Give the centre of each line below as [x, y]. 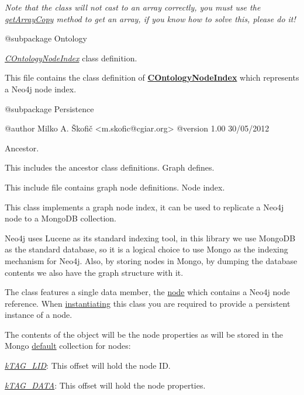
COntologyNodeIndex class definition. [71, 58]
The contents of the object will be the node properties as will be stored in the [144, 334]
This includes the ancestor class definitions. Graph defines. [110, 167]
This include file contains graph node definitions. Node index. [115, 187]
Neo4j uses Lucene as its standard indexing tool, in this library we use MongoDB [150, 238]
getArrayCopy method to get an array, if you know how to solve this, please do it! [150, 18]
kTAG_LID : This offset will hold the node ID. [88, 365]
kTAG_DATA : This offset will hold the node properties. [105, 385]
